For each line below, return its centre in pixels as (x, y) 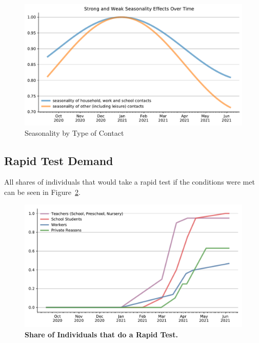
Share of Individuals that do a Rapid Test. (101, 334)
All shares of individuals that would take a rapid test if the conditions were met (129, 182)
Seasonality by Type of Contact (74, 132)
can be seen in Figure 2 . (42, 192)
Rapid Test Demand (59, 160)
